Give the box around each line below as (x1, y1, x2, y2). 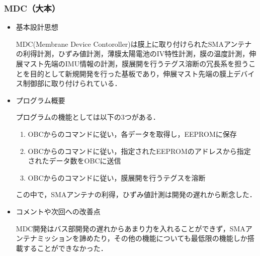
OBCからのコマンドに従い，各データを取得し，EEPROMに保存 (28, 128, 237, 139)
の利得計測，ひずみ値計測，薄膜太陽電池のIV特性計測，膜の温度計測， (16, 48, 249, 59)
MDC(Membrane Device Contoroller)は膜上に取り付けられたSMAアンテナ (16, 38, 252, 49)
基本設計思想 (16, 22, 58, 32)
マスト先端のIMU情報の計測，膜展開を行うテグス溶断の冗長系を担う (23, 58, 249, 68)
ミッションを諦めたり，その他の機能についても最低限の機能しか (37, 233, 247, 243)
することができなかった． (23, 242, 108, 253)
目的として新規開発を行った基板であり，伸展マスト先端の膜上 (30, 68, 234, 78)
